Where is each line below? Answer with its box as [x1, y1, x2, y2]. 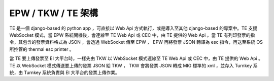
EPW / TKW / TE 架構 [9, 8, 98, 19]
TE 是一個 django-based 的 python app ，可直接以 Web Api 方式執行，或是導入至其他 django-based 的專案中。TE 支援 [9, 25, 257, 31]
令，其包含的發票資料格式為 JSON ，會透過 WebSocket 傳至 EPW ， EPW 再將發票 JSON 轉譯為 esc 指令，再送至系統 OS [9, 39, 263, 45]
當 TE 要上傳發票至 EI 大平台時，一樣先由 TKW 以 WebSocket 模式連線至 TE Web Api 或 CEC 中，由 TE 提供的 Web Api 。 [9, 55, 263, 61]
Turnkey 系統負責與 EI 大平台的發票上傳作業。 [23, 69, 120, 75]
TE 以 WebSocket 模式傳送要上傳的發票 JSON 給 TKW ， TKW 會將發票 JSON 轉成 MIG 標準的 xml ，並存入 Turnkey [9, 62, 252, 68]
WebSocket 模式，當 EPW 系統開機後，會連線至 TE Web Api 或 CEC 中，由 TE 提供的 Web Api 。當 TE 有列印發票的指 [9, 32, 255, 38]
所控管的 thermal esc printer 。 [9, 46, 74, 52]
